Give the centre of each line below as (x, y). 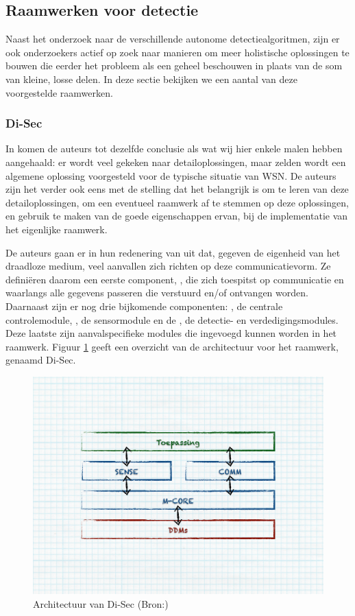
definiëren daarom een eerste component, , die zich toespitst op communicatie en (175, 279)
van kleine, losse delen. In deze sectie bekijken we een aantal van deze (151, 79)
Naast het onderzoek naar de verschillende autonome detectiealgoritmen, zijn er (173, 39)
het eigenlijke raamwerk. (57, 229)
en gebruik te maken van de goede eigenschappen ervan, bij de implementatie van (177, 216)
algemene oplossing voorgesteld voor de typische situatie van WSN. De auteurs (171, 175)
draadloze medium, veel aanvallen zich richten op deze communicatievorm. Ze (168, 266)
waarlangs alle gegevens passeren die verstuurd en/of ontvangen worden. (157, 293)
